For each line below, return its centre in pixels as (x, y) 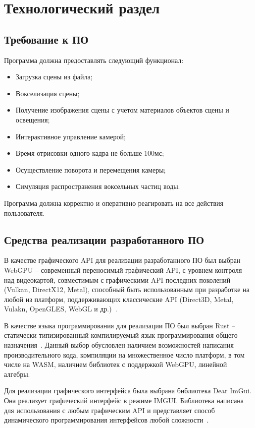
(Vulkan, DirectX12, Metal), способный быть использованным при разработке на (127, 289)
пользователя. (25, 213)
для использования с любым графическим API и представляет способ (109, 410)
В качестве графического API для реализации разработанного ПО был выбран (122, 260)
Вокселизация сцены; (48, 93)
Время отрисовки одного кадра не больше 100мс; (90, 153)
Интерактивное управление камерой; (71, 136)
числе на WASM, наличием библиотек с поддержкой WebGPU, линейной (116, 364)
